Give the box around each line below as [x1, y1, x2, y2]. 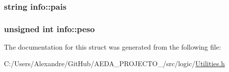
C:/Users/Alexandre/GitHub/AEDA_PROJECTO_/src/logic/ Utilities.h [4, 58, 225, 68]
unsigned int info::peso [4, 22, 95, 35]
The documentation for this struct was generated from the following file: [4, 42, 221, 52]
